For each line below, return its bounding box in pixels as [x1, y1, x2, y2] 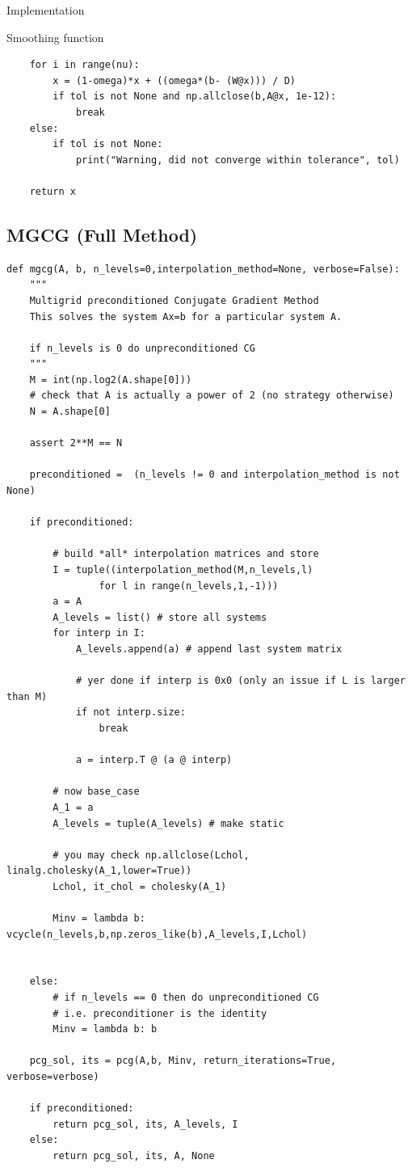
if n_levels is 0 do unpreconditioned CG [29, 342, 255, 354]
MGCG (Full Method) [6, 221, 198, 247]
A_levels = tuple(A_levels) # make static [53, 817, 284, 829]
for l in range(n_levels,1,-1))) [99, 580, 279, 592]
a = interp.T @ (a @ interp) [75, 754, 233, 766]
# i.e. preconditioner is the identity [53, 1007, 267, 1019]
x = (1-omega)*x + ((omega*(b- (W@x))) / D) [53, 74, 296, 86]
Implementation [6, 2, 85, 18]
